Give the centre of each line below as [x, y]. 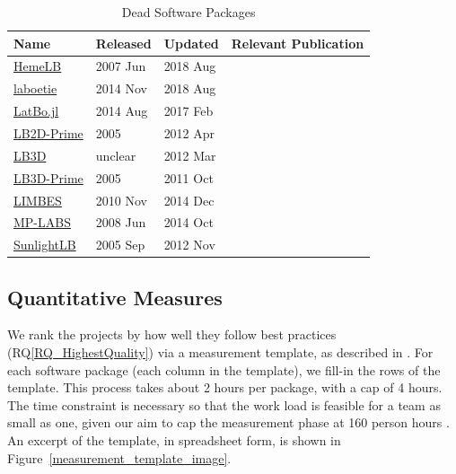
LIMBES [38, 200]
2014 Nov [121, 88]
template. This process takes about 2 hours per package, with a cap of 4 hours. [225, 387]
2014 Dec [189, 200]
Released [123, 43]
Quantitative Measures [115, 297]
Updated [191, 43]
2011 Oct [189, 177]
